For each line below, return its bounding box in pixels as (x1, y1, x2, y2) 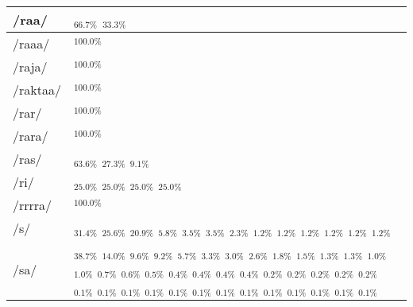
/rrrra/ (13, 196, 52, 214)
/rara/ (13, 126, 48, 145)
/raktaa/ (13, 80, 61, 99)
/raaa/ (13, 34, 50, 52)
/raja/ (13, 57, 48, 76)
